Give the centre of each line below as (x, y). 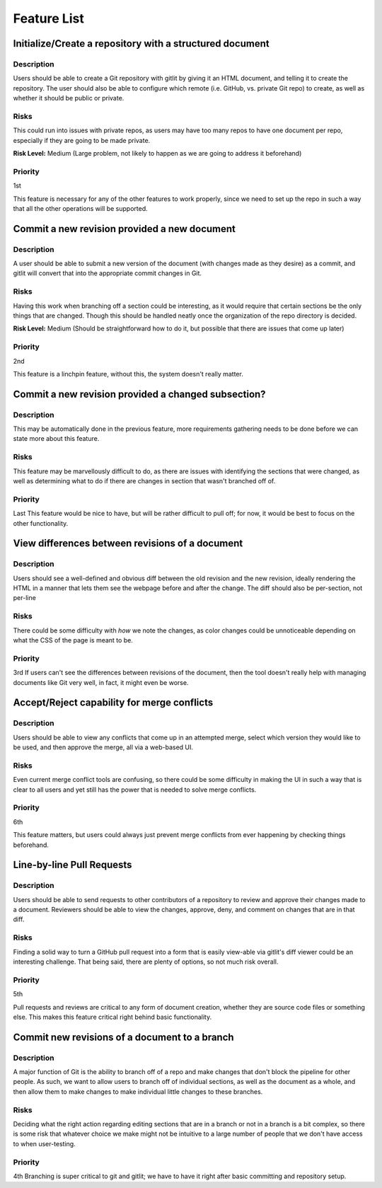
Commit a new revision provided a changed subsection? (139, 394)
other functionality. (41, 523)
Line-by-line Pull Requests (73, 865)
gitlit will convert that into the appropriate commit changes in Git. (107, 273)
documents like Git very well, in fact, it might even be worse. (101, 682)
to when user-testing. (44, 1143)
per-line (25, 598)
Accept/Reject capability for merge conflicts (113, 703)
